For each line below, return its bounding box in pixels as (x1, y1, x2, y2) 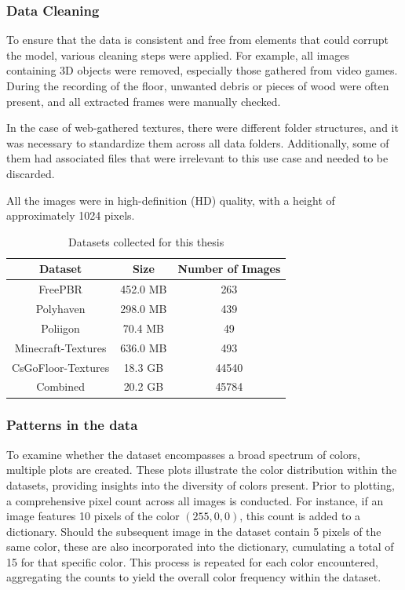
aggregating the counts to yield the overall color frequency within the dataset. (6, 569, 381, 585)
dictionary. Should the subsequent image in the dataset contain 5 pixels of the (6, 523, 381, 539)
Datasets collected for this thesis (68, 233, 224, 249)
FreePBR (38, 281, 82, 297)
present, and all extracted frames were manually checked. (6, 93, 281, 109)
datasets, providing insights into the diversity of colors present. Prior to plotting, (6, 476, 395, 493)
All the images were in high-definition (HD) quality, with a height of (6, 191, 335, 208)
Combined (36, 378, 86, 395)
